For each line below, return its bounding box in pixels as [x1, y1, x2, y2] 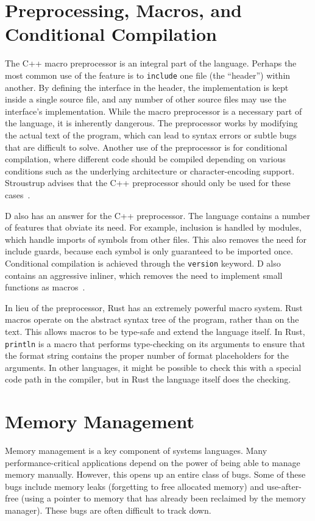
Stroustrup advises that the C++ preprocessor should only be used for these [5, 176, 291, 189]
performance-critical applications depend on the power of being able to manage [5, 456, 300, 469]
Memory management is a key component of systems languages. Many [5, 444, 267, 457]
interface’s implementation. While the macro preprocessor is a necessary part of [5, 104, 302, 117]
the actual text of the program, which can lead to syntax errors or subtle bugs [5, 128, 297, 141]
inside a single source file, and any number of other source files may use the [5, 93, 286, 106]
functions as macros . [5, 281, 85, 293]
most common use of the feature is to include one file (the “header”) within [5, 68, 291, 81]
